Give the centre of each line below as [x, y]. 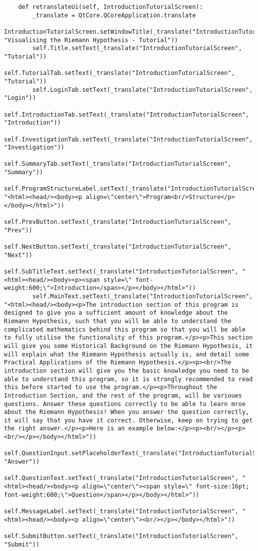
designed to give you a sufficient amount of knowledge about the [116, 313]
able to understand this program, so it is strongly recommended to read [129, 379]
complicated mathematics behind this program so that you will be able [125, 329]
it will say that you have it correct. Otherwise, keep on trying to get [129, 420]
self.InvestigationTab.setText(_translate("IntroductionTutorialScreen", [129, 139]
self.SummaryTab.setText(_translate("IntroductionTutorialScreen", [118, 164]
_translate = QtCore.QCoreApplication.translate [114, 15]
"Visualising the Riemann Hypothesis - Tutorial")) [91, 40]
